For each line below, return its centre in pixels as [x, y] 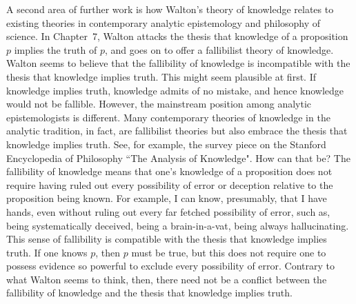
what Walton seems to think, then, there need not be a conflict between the [167, 279]
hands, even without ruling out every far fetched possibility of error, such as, [168, 211]
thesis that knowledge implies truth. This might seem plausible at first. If [161, 76]
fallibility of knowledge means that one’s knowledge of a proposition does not [169, 171]
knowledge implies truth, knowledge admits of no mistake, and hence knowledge [175, 90]
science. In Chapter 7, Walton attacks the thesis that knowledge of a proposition [177, 36]
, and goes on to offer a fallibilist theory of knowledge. [219, 49]
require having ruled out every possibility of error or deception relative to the [170, 184]
